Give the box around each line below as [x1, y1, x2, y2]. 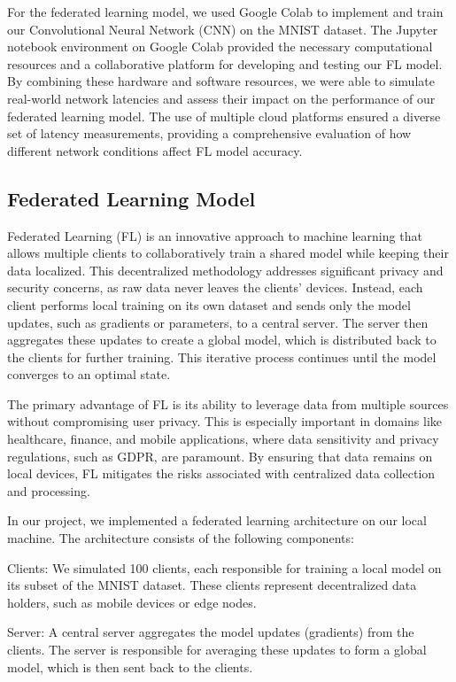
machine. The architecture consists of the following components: [7, 529, 354, 547]
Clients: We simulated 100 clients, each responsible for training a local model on [7, 558, 442, 577]
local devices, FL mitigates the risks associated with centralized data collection [7, 464, 436, 483]
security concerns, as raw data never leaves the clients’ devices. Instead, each [7, 278, 423, 297]
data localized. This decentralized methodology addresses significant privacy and [7, 260, 444, 279]
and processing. [7, 481, 90, 500]
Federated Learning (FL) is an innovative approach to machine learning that [7, 226, 422, 244]
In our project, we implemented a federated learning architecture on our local [7, 511, 427, 530]
